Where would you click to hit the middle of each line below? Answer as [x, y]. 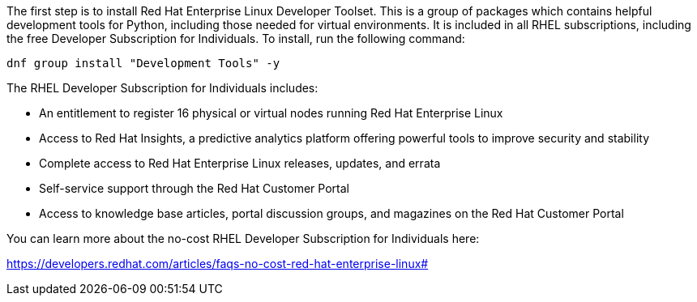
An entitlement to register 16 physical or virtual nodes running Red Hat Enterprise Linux [271, 113]
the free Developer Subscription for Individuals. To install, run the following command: [236, 38]
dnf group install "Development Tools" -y [143, 63]
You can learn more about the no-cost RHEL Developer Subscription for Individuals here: [243, 238]
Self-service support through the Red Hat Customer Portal [194, 188]
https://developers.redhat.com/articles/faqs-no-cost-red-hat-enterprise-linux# [218, 264]
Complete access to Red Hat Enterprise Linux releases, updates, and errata [240, 163]
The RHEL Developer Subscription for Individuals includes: [162, 88]
